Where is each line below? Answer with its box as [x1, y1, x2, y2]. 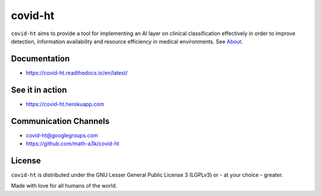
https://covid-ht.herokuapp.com [26, 100, 105, 107]
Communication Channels [11, 116, 110, 126]
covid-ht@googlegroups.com [26, 132, 98, 139]
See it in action [11, 85, 67, 95]
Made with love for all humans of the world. [11, 182, 117, 189]
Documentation [11, 54, 70, 64]
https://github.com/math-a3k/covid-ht [26, 140, 119, 147]
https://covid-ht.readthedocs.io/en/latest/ [26, 69, 128, 76]
